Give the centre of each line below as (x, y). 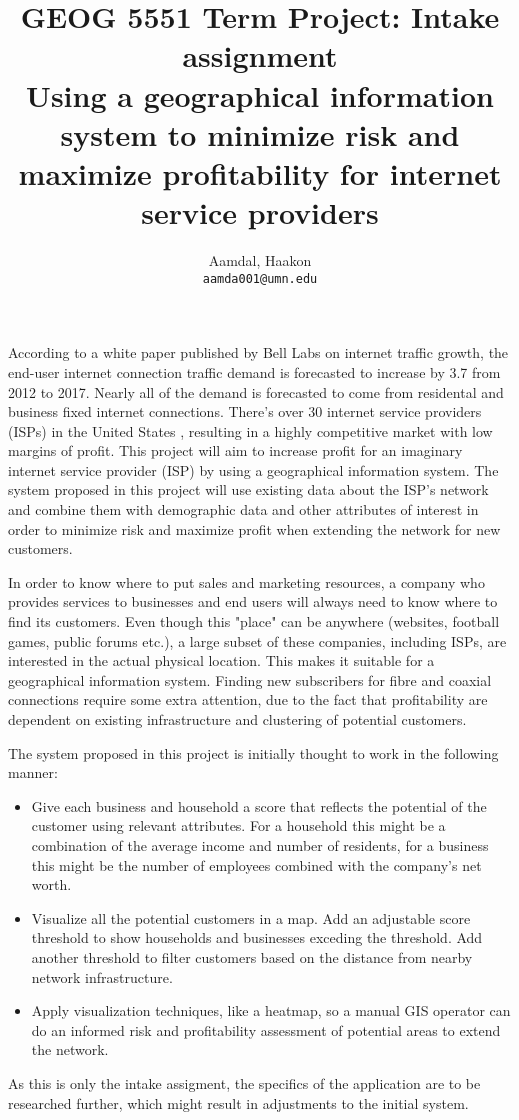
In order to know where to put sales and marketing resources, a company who (246, 581)
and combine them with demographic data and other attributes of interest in (243, 509)
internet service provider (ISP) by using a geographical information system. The (253, 469)
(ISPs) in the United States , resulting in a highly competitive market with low (250, 430)
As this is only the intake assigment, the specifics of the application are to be (244, 1082)
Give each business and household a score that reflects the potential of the (259, 805)
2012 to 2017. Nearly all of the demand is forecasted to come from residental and (256, 391)
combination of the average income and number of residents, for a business (260, 844)
